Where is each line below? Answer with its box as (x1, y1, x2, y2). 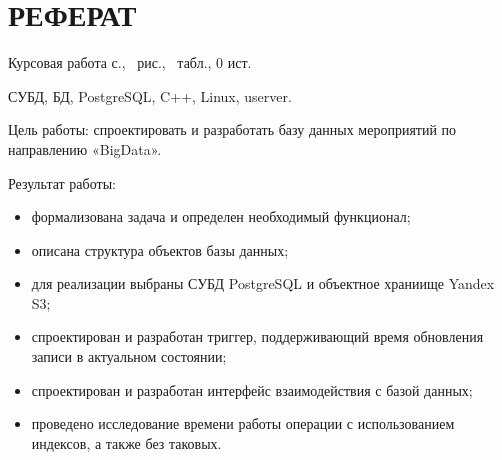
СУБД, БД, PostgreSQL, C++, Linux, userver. (8, 85, 292, 106)
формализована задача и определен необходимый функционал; (31, 206, 411, 227)
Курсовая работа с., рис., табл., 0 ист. (8, 52, 252, 73)
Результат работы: (8, 172, 116, 193)
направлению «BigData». (8, 138, 162, 159)
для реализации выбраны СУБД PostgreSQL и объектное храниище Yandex (31, 273, 495, 294)
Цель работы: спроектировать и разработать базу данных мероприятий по (8, 119, 457, 140)
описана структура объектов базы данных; (31, 239, 289, 260)
